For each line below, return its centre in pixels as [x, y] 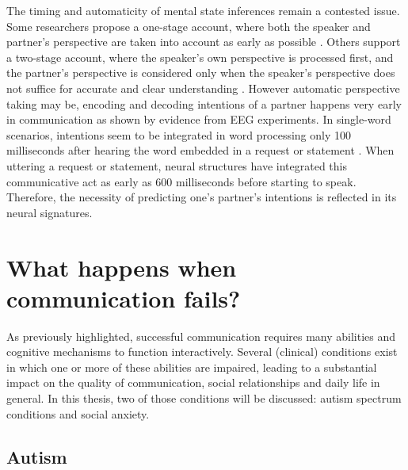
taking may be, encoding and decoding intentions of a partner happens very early [204, 103]
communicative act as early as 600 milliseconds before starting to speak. [181, 181]
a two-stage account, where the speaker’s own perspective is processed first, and [200, 57]
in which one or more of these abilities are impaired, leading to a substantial [192, 367]
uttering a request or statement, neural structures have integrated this [177, 165]
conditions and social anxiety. [78, 413]
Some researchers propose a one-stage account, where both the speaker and [189, 26]
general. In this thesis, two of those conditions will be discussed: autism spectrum [204, 398]
